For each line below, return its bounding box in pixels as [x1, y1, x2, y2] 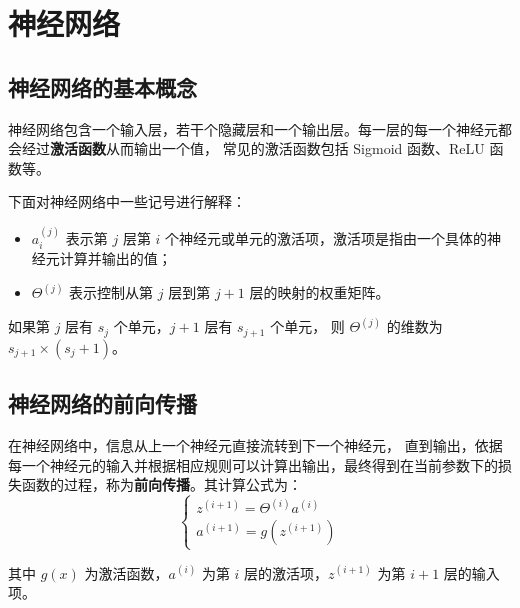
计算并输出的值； [59, 248, 172, 269]
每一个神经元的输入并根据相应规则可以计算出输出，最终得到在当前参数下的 [8, 454, 498, 475]
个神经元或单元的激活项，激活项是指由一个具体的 [165, 227, 488, 248]
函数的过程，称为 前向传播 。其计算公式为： [21, 474, 302, 495]
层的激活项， [244, 562, 329, 583]
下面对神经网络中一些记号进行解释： [8, 191, 246, 212]
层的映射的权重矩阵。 [249, 282, 390, 303]
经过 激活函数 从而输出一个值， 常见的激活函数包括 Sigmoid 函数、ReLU [21, 138, 485, 159]
